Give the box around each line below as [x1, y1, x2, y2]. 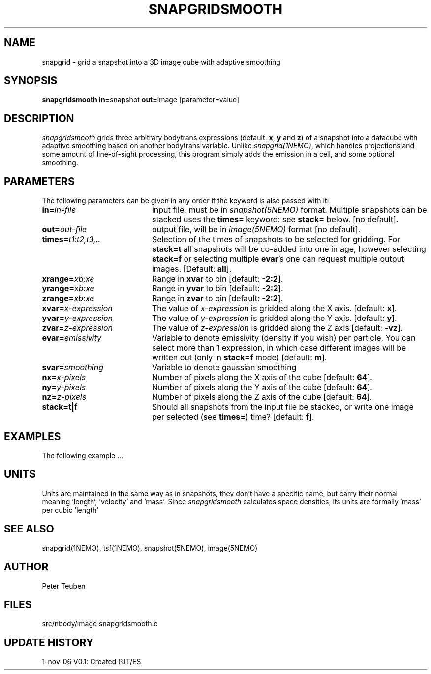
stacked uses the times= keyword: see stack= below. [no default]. [152, 214, 399, 225]
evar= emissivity [42, 333, 102, 343]
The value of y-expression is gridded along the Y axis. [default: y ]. [152, 313, 397, 323]
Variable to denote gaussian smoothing [152, 362, 297, 373]
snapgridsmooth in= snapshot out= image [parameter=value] [42, 95, 240, 104]
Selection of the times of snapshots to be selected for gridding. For [152, 234, 400, 245]
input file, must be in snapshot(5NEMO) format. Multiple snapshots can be [152, 205, 427, 215]
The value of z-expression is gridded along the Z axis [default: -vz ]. [152, 323, 403, 333]
